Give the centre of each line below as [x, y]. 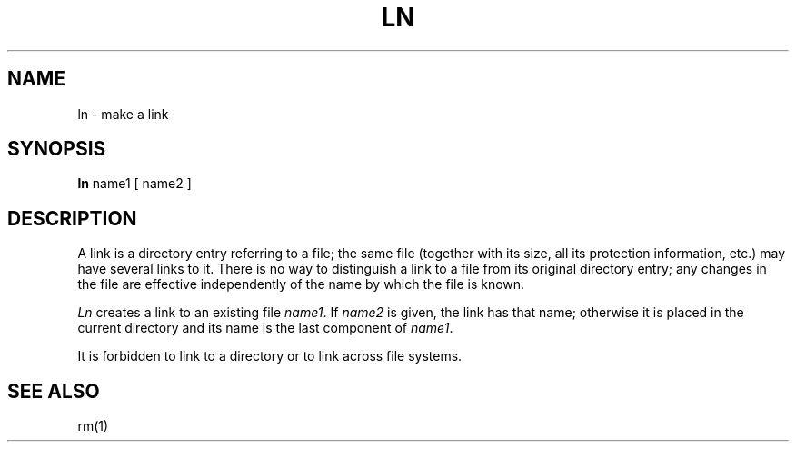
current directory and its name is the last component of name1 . [265, 328]
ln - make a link [123, 114]
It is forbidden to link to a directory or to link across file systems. [270, 356]
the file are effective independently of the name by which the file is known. [301, 284]
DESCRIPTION [72, 218]
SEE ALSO [54, 391]
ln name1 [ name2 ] [134, 184]
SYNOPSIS [57, 149]
